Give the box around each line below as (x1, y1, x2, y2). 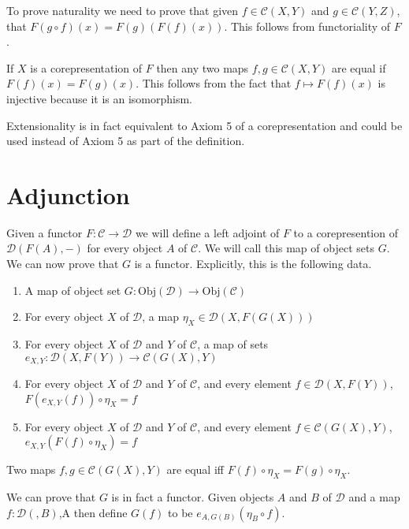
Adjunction (6, 178, 130, 210)
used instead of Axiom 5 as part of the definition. (6, 132, 245, 149)
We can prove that (6, 489, 96, 505)
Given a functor (6, 224, 83, 240)
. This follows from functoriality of (224, 17, 391, 34)
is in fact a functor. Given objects (111, 489, 274, 505)
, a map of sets (197, 336, 269, 352)
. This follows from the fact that (136, 75, 292, 91)
